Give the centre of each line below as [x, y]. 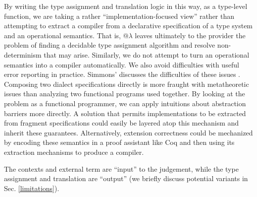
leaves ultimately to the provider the [190, 35]
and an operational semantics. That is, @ [66, 35]
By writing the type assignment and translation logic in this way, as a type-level [126, 6]
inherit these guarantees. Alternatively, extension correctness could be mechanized [128, 132]
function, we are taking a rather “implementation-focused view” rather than [119, 16]
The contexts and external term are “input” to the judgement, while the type [121, 168]
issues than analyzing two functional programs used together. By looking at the [125, 94]
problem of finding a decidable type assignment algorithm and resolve [110, 45]
